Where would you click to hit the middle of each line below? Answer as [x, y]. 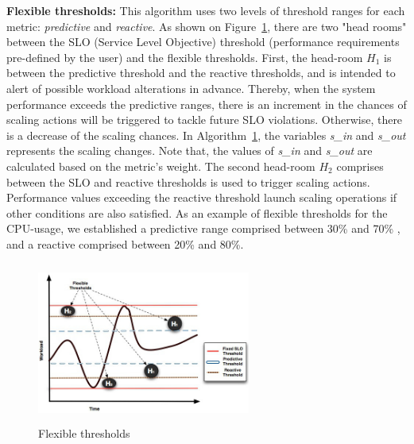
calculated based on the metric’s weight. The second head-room [161, 166]
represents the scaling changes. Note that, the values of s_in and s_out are [190, 151]
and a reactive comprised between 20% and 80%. [125, 243]
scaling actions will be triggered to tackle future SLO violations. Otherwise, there [205, 120]
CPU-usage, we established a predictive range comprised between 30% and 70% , [203, 228]
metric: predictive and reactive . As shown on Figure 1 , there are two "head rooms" [207, 26]
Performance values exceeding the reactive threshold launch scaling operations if [202, 197]
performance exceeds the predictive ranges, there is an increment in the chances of [207, 104]
